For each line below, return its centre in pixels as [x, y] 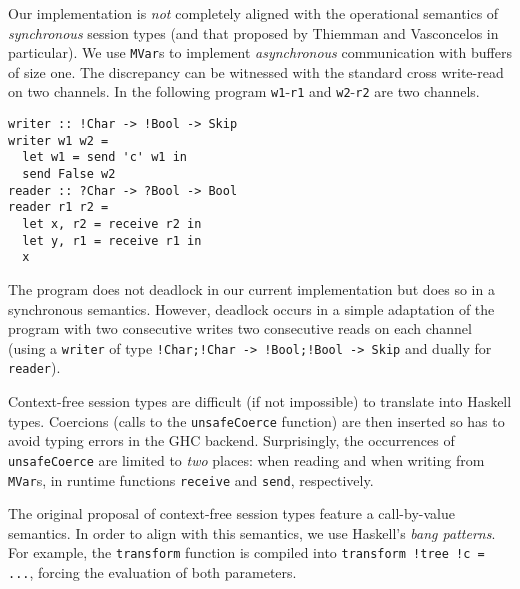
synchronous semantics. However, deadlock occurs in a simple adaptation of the [251, 308]
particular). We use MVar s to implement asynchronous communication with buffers [260, 52]
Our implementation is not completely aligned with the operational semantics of [253, 13]
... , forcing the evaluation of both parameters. [152, 572]
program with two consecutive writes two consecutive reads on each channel [240, 328]
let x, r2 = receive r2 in [112, 224]
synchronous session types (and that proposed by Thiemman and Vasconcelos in [253, 32]
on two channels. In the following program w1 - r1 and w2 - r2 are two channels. [244, 91]
